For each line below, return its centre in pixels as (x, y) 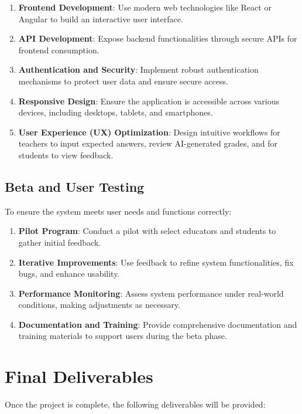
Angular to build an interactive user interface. (101, 18)
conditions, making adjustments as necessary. (99, 305)
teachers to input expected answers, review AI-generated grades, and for (148, 143)
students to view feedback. (66, 155)
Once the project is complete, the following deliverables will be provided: (135, 404)
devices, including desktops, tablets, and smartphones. (116, 112)
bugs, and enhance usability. (69, 274)
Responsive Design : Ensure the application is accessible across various (149, 101)
